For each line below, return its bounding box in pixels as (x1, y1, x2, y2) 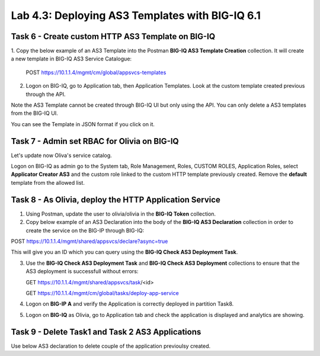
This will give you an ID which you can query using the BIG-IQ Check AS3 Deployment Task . (11, 249, 238, 256)
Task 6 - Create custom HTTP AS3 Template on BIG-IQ (11, 31, 216, 41)
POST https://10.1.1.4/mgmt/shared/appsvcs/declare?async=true (11, 238, 168, 245)
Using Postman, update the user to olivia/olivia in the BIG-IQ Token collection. (25, 210, 216, 217)
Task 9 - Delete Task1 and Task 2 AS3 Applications (11, 326, 201, 337)
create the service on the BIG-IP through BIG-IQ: (25, 227, 145, 234)
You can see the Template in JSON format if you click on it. (11, 120, 155, 127)
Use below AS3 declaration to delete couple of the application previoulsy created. (11, 342, 211, 349)
